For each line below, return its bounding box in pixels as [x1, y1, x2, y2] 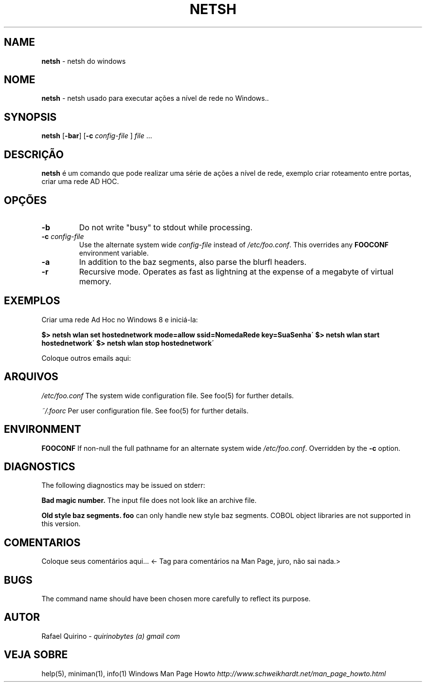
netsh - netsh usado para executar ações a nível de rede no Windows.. [41, 94, 269, 103]
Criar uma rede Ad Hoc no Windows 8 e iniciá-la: [41, 315, 198, 324]
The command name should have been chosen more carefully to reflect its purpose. [41, 594, 311, 603]
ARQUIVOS [4, 371, 58, 383]
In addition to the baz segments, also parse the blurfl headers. [79, 257, 307, 267]
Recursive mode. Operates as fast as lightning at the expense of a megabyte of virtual [79, 266, 393, 277]
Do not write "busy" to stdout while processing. [79, 222, 253, 232]
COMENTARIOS [4, 536, 81, 549]
